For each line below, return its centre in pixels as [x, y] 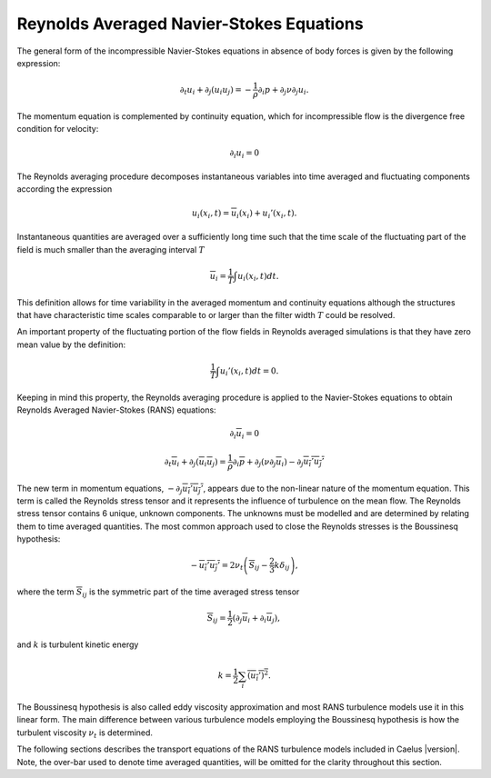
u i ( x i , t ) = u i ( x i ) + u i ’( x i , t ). [244, 214]
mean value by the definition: [71, 344]
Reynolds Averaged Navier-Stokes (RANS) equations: [117, 410]
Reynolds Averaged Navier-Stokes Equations [190, 24]
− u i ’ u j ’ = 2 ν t [217, 566]
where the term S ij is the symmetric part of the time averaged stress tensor [158, 593]
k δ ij [282, 566]
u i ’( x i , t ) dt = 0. [249, 372]
